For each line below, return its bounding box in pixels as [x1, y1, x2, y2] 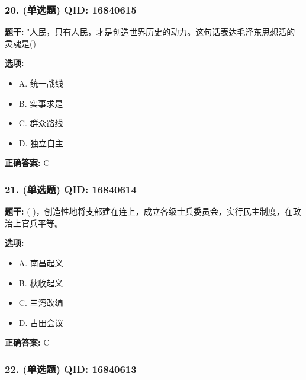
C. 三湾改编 [18, 296, 63, 309]
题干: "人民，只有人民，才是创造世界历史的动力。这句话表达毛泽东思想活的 [5, 25, 295, 38]
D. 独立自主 [18, 136, 64, 149]
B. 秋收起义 [18, 276, 63, 289]
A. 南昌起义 [18, 256, 63, 269]
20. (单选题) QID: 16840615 [5, 2, 137, 17]
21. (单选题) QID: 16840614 [5, 181, 137, 196]
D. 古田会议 [18, 316, 64, 328]
